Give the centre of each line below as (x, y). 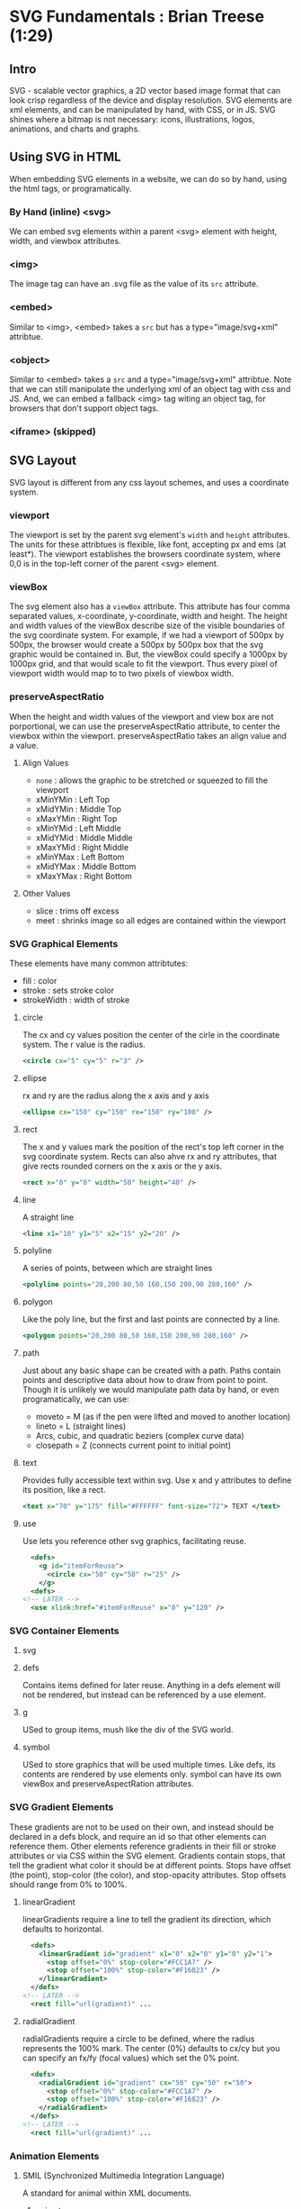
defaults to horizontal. (63, 1929)
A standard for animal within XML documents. (107, 2193)
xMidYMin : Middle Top (79, 809)
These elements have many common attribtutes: (99, 963)
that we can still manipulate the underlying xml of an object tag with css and (150, 389)
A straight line (48, 1217)
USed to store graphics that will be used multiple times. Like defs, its (149, 1765)
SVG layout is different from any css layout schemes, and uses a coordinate (149, 482)
